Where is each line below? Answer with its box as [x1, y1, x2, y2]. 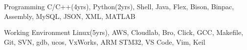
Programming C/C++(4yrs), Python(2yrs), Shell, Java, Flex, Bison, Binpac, [4, 1, 234, 11]
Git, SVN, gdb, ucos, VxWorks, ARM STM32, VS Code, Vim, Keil [4, 36, 205, 47]
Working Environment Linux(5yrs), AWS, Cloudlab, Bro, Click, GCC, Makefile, [4, 27, 244, 37]
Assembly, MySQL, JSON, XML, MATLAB [4, 11, 135, 21]
